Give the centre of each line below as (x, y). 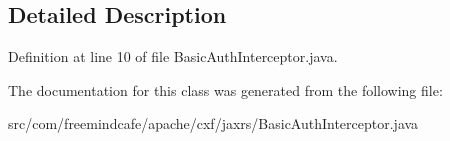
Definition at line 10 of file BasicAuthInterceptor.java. (173, 56)
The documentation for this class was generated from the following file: (225, 89)
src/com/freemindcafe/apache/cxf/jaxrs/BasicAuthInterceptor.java (213, 123)
